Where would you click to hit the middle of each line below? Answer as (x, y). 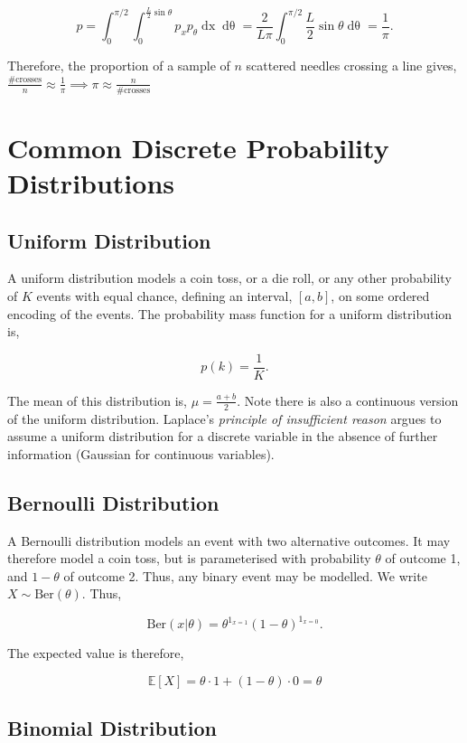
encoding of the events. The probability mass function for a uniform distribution (230, 313)
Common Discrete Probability (198, 147)
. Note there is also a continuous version (348, 400)
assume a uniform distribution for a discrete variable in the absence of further (223, 436)
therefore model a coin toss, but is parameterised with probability (189, 558)
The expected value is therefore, (96, 653)
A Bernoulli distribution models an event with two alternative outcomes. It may (229, 540)
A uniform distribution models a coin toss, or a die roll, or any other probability (229, 278)
